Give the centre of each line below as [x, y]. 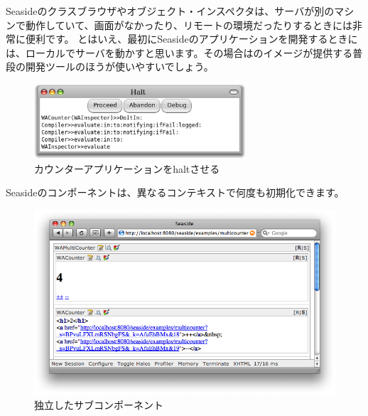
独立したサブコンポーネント [99, 404]
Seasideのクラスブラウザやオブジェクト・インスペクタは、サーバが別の [170, 11]
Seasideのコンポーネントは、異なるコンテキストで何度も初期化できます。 [175, 192]
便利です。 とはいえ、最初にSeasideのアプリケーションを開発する [177, 39]
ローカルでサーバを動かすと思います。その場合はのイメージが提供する [189, 52]
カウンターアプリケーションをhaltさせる [127, 168]
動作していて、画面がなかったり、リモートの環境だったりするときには [189, 25]
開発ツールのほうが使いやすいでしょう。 [119, 66]
